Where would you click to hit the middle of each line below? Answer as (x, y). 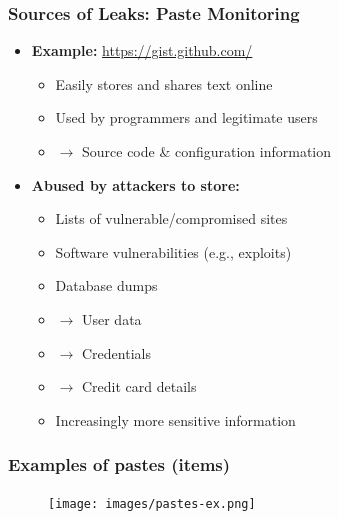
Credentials (116, 352)
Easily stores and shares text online (164, 83)
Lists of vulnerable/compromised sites (171, 218)
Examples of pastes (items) (119, 464)
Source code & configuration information (206, 151)
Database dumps (106, 285)
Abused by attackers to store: (135, 184)
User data (111, 318)
